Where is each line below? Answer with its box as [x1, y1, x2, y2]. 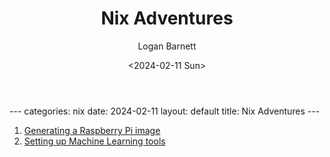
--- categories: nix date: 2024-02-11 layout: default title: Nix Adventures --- [9, 105, 321, 117]
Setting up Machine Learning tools [23, 135, 166, 147]
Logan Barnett [137, 40, 197, 52]
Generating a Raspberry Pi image [23, 124, 161, 136]
